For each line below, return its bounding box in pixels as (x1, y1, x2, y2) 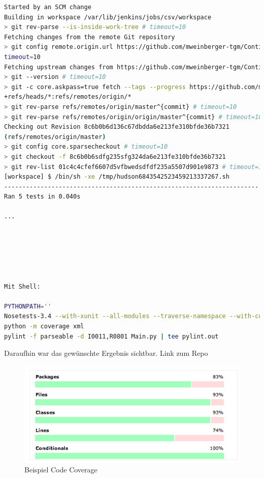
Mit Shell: (4, 283, 41, 290)
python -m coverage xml (4, 323, 84, 330)
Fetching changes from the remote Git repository (4, 33, 175, 41)
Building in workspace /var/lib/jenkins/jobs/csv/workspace (4, 13, 212, 21)
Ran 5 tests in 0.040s (4, 193, 81, 201)
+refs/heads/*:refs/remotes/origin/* (4, 93, 131, 101)
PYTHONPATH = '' (4, 302, 52, 310)
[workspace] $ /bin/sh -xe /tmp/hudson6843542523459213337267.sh (4, 173, 229, 181)
